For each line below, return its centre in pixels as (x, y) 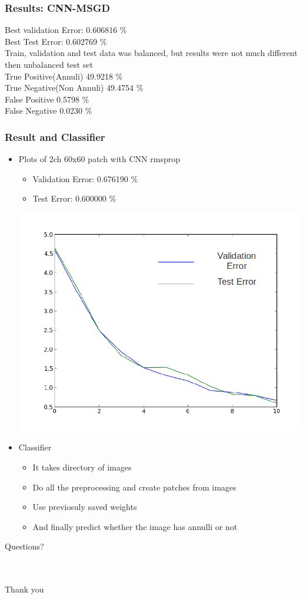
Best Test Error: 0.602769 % (56, 41)
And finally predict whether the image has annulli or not (135, 526)
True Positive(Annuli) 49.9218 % (64, 76)
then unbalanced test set (49, 64)
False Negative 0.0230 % (49, 111)
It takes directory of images (82, 467)
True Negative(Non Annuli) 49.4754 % (74, 88)
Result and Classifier (55, 136)
